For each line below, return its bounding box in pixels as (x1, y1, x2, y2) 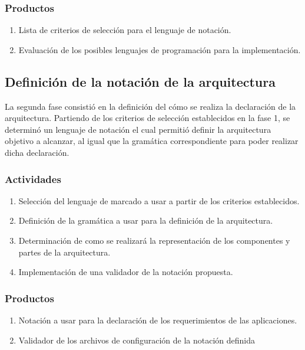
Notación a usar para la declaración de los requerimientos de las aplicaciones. (18, 313, 297, 326)
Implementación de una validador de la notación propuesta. (18, 266, 233, 278)
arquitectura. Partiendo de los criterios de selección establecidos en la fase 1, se (5, 112, 290, 124)
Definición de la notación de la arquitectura (5, 72, 276, 90)
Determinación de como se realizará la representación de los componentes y (18, 234, 290, 246)
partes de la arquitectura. (18, 246, 111, 258)
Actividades (5, 171, 61, 186)
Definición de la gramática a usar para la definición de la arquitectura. (18, 214, 273, 227)
